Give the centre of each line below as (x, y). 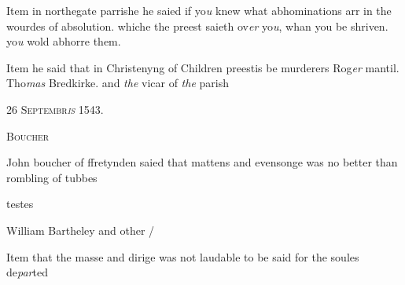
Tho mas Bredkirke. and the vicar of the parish (118, 83)
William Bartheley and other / (81, 230)
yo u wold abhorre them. (64, 41)
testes (20, 204)
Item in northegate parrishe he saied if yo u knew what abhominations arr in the (199, 10)
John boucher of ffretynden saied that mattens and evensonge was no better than (202, 162)
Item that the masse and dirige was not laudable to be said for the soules (183, 256)
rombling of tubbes (52, 177)
